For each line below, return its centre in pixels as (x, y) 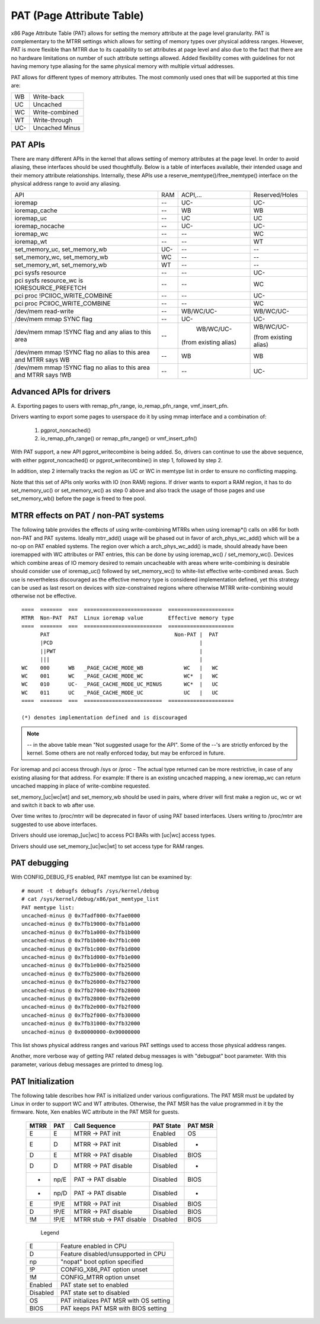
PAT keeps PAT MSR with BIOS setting (113, 1309)
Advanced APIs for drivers (61, 391)
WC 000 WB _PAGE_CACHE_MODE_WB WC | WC (120, 668)
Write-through (52, 120)
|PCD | (121, 643)
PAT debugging (40, 863)
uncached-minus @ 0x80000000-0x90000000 (81, 1032)
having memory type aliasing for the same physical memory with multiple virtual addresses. (123, 66)
